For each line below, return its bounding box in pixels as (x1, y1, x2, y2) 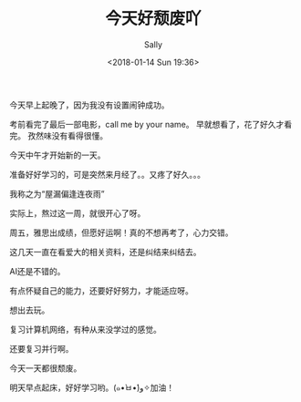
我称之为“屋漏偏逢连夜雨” (9, 188, 105, 199)
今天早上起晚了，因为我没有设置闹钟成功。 (9, 99, 170, 110)
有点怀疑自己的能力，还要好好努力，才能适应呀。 (9, 284, 193, 296)
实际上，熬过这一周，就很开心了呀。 (9, 207, 146, 219)
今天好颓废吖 (104, 8, 202, 29)
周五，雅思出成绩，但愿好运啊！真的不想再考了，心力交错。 (9, 227, 234, 238)
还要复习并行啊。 (9, 343, 74, 354)
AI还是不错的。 (9, 265, 66, 276)
